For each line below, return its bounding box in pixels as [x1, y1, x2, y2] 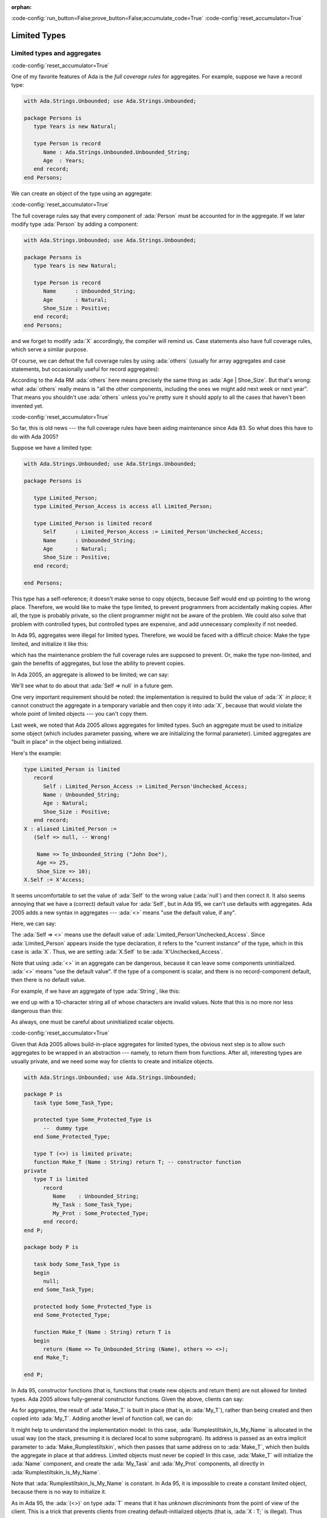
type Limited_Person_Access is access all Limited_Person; [33, 503, 213, 510]
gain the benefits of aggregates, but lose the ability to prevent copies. [11, 659, 185, 667]
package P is [24, 1091, 63, 1098]
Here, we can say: [11, 920, 57, 927]
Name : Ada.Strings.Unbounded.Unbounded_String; [43, 149, 190, 155]
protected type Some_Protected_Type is [33, 1116, 152, 1123]
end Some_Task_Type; [33, 1286, 95, 1293]
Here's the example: [11, 749, 62, 757]
